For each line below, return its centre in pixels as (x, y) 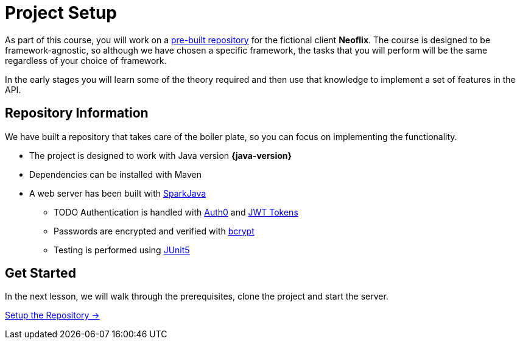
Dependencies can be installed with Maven (116, 174)
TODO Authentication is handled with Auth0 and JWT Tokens (176, 212)
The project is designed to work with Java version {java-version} (161, 155)
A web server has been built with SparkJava (118, 193)
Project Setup (61, 13)
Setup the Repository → (52, 315)
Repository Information (77, 113)
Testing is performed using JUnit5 (122, 250)
